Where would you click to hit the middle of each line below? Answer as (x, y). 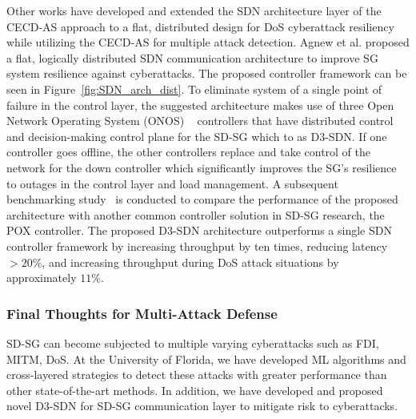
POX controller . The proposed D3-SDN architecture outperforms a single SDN (199, 230)
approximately (42, 278)
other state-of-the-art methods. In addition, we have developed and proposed (195, 390)
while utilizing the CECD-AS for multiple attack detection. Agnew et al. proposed (208, 42)
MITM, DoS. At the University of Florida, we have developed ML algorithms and (206, 359)
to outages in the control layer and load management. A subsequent (172, 183)
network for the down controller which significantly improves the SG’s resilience (202, 167)
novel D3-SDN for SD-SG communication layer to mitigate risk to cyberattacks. (202, 406)
